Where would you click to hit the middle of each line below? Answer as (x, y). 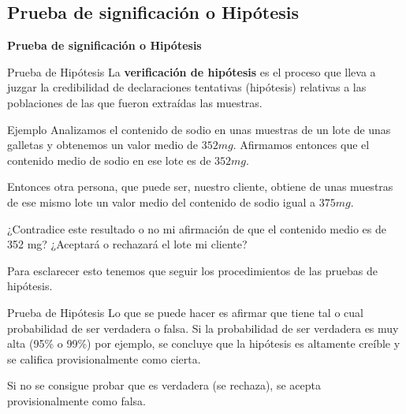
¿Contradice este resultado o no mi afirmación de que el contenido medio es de (197, 228)
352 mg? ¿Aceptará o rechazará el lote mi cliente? (127, 244)
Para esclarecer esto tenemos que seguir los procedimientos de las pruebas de (192, 270)
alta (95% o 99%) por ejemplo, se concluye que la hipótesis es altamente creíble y (204, 343)
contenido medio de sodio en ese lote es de (109, 160)
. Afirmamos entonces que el (301, 145)
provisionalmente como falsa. (76, 400)
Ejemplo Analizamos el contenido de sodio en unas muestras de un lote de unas (199, 129)
